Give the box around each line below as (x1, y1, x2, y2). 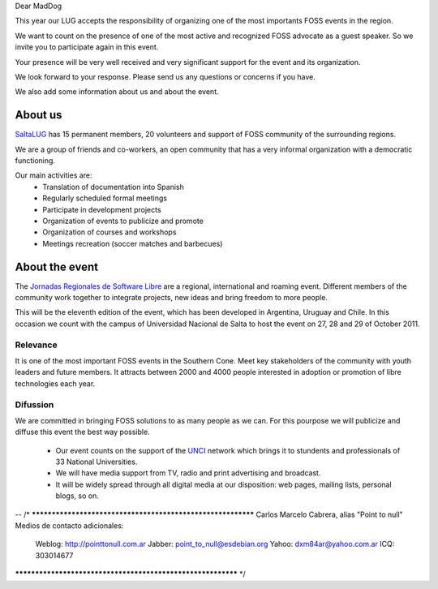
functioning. (15, 156, 56, 166)
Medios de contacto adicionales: (15, 521, 124, 531)
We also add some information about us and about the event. (15, 87, 219, 97)
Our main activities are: (15, 170, 92, 180)
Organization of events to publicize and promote (42, 216, 204, 226)
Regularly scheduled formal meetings (42, 193, 168, 203)
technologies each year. (15, 378, 96, 389)
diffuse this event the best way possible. (15, 427, 150, 437)
